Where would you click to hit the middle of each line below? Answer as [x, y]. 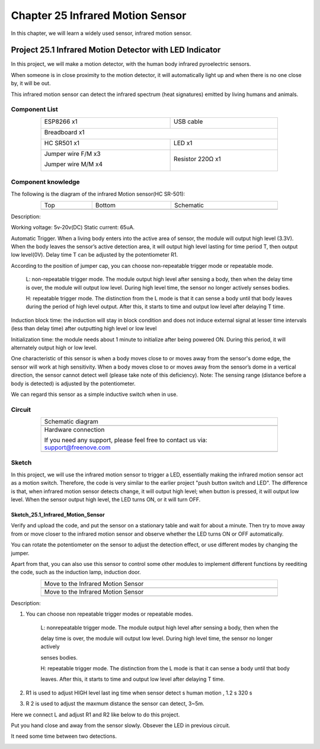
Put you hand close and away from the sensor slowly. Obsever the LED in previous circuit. [121, 725]
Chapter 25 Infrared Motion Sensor [99, 15]
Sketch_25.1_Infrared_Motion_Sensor [58, 515]
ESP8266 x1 [61, 121]
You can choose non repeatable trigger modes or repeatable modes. [109, 614]
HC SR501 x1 [62, 143]
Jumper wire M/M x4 [73, 164]
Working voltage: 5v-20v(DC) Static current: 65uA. [73, 228]
